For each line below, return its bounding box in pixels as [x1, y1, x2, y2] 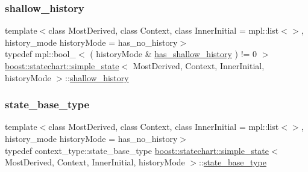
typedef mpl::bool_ [5, 48, 76, 60]
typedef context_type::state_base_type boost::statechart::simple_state [5, 144, 269, 156]
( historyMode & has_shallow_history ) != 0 [90, 48, 257, 60]
